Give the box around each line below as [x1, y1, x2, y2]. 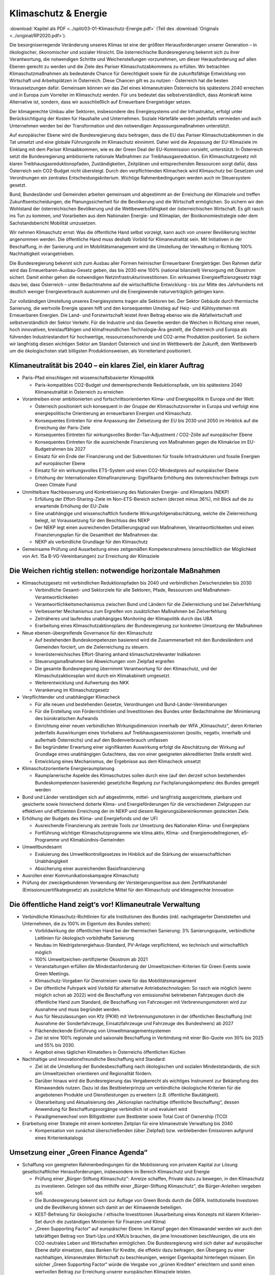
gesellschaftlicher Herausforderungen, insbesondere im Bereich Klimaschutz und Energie [22, 1168, 210, 1175]
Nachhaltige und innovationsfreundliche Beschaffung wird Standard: [22, 1056, 166, 1062]
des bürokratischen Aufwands [35, 716, 99, 722]
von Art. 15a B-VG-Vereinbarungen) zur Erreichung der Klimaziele [22, 553, 160, 559]
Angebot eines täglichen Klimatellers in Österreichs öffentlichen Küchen [35, 1049, 186, 1055]
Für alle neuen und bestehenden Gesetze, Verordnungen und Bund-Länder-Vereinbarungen [35, 701, 228, 707]
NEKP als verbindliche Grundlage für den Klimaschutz [35, 539, 148, 545]
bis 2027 [67, 446, 86, 452]
